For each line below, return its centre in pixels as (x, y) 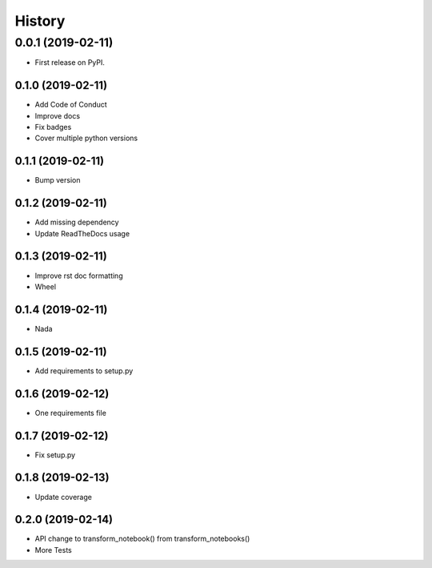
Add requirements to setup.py (84, 371)
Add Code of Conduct (71, 105)
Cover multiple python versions (86, 138)
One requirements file (71, 413)
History (40, 21)
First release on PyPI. (70, 62)
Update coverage (63, 497)
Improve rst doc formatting (79, 276)
